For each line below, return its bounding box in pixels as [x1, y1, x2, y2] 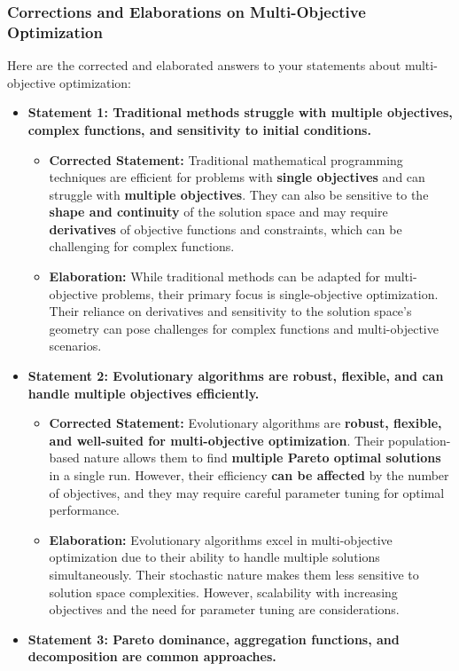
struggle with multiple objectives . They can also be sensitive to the [49, 185, 429, 203]
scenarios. [49, 336, 102, 355]
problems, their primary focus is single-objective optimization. [101, 284, 439, 303]
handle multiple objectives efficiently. [27, 383, 260, 402]
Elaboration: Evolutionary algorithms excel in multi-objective [49, 530, 393, 549]
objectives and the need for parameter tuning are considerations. [49, 600, 400, 619]
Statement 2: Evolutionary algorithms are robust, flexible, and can [27, 367, 444, 385]
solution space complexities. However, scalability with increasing [49, 582, 398, 601]
